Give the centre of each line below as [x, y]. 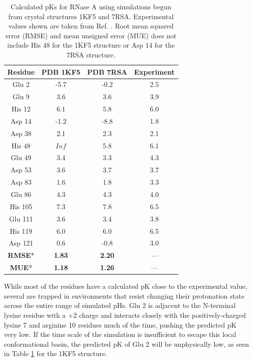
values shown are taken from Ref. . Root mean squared [91, 26]
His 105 [21, 206]
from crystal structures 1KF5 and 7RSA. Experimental [91, 16]
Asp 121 [21, 243]
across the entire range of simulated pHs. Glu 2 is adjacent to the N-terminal [120, 305]
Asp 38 [21, 133]
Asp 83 [21, 182]
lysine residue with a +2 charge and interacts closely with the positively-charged [125, 315]
